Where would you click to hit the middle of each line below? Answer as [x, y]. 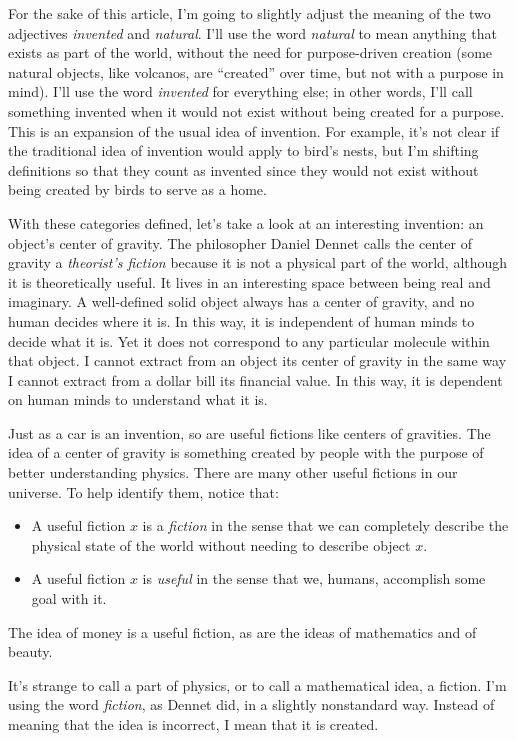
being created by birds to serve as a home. [137, 189]
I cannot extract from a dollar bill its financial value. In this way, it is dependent [255, 379]
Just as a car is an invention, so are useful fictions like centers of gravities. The [249, 432]
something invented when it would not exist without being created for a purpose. [256, 110]
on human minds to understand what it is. [138, 399]
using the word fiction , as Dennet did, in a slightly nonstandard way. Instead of [251, 704]
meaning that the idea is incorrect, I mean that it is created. [193, 724]
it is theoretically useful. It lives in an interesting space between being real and [249, 281]
